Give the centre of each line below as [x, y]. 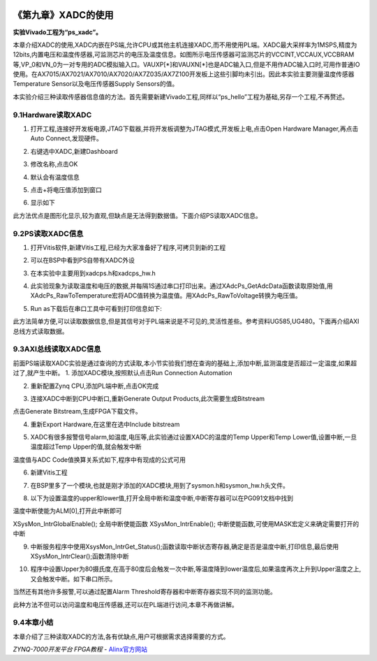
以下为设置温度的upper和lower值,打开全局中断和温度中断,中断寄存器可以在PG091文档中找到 [162, 498]
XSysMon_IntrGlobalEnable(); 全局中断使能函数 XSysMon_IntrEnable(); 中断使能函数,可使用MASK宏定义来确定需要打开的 [186, 523]
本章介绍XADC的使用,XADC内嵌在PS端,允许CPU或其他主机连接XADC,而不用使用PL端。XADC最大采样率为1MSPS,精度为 [185, 45]
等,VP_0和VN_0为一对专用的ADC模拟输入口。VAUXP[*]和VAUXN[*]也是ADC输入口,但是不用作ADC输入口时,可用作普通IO [186, 64]
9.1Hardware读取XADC [52, 115]
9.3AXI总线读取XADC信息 [57, 349]
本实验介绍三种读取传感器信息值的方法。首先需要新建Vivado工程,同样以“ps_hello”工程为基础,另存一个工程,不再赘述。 [181, 96]
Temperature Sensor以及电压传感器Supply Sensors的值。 [96, 84]
